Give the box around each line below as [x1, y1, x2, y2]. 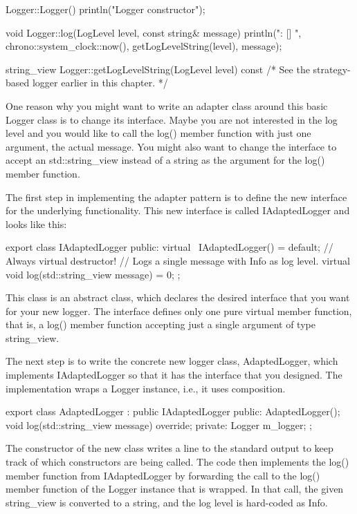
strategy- [313, 61, 351, 76]
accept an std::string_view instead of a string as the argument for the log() [6, 153, 325, 167]
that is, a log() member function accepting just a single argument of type [6, 317, 315, 332]
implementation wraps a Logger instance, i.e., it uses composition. [6, 381, 286, 395]
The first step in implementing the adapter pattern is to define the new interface [6, 189, 347, 204]
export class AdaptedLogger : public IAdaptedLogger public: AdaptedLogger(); [6, 404, 340, 419]
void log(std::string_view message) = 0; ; [6, 267, 181, 281]
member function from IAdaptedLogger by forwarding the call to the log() [6, 468, 320, 482]
